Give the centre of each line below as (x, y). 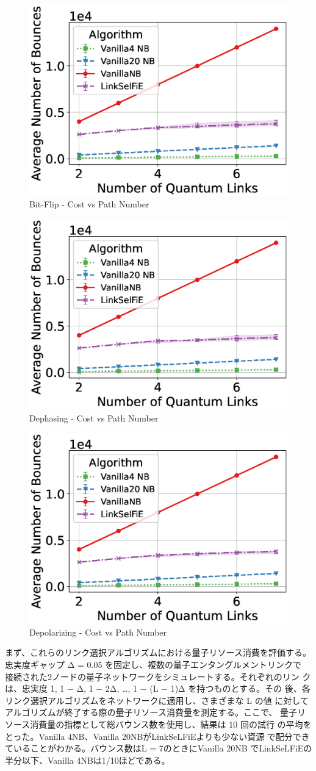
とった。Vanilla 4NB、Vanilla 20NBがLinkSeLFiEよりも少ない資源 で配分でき (157, 736)
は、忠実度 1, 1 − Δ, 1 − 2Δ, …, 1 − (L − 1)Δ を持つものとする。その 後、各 (158, 688)
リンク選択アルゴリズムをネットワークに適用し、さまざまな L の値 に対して (157, 700)
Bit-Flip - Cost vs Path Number (89, 204)
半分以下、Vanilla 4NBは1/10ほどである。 (88, 760)
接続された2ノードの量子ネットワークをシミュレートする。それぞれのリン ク (158, 676)
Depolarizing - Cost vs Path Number (98, 632)
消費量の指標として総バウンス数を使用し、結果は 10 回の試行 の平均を (171, 724)
